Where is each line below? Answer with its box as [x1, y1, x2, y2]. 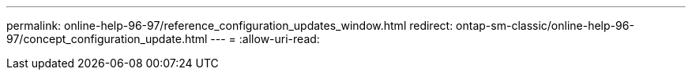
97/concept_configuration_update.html [6, 32, 208, 45]
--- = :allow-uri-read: [210, 32, 320, 45]
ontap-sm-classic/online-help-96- [456, 19, 634, 32]
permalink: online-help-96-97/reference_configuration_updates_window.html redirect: [6, 19, 453, 32]
